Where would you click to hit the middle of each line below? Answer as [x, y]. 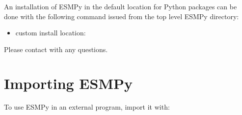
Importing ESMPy [68, 83]
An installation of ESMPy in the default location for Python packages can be [121, 6]
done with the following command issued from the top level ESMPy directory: [121, 16]
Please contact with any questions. [56, 49]
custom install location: [51, 33]
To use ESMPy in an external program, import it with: [87, 106]
